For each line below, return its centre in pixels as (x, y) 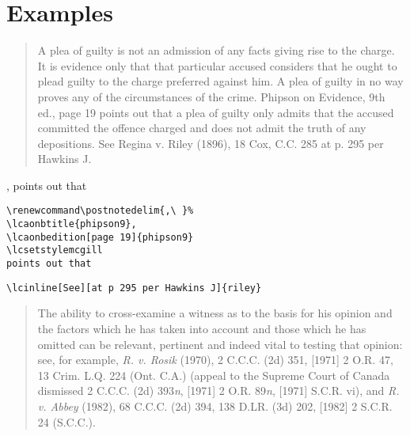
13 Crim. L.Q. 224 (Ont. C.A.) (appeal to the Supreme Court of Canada (214, 375)
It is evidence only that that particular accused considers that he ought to (217, 65)
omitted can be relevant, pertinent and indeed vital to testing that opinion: (220, 344)
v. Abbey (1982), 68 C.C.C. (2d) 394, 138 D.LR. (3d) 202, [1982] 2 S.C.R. (215, 406)
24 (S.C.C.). (66, 421)
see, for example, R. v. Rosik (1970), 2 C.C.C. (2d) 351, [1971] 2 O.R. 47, (215, 360)
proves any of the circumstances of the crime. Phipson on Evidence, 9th (211, 96)
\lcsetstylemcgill (55, 250)
